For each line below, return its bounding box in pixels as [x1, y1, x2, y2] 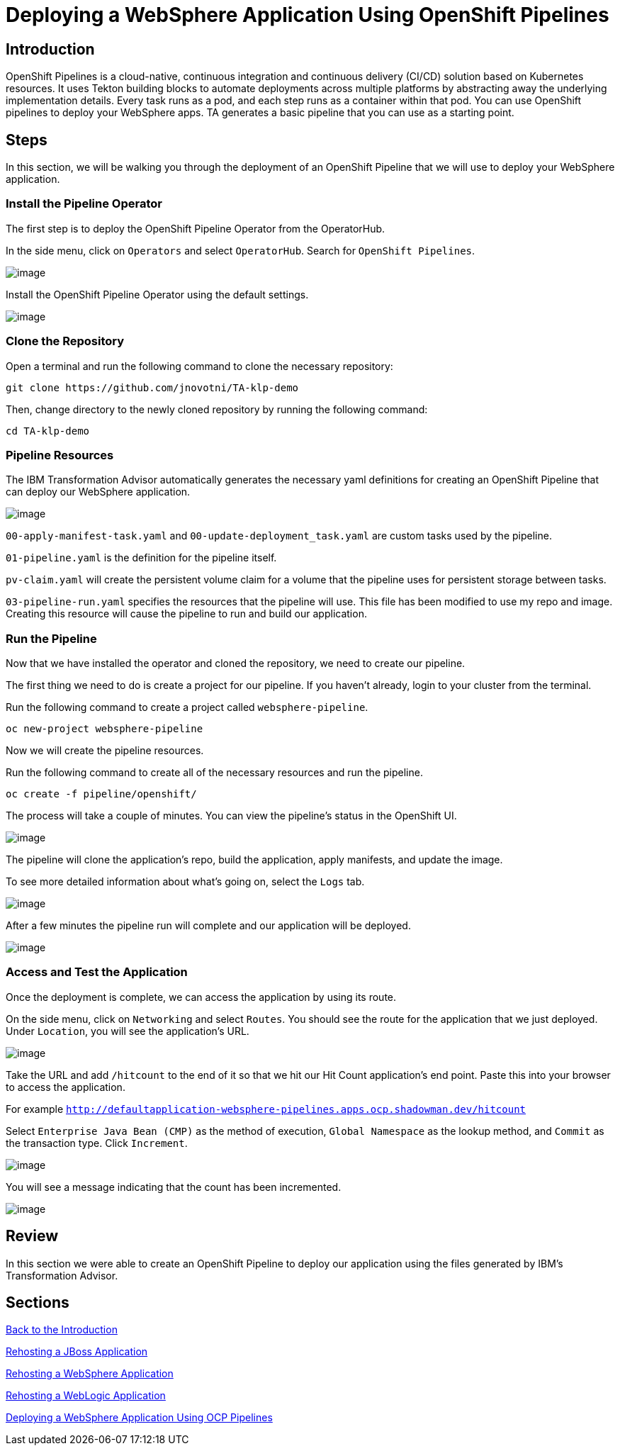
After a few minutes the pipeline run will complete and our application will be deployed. [6, 919, 411, 932]
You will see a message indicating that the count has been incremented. [6, 1180, 342, 1193]
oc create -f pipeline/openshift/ [6, 788, 197, 800]
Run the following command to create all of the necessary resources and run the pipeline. [6, 766, 423, 779]
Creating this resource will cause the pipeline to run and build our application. [6, 607, 367, 620]
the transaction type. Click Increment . [6, 1136, 188, 1149]
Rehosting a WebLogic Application [6, 1389, 166, 1402]
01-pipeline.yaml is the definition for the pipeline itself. [6, 551, 277, 564]
